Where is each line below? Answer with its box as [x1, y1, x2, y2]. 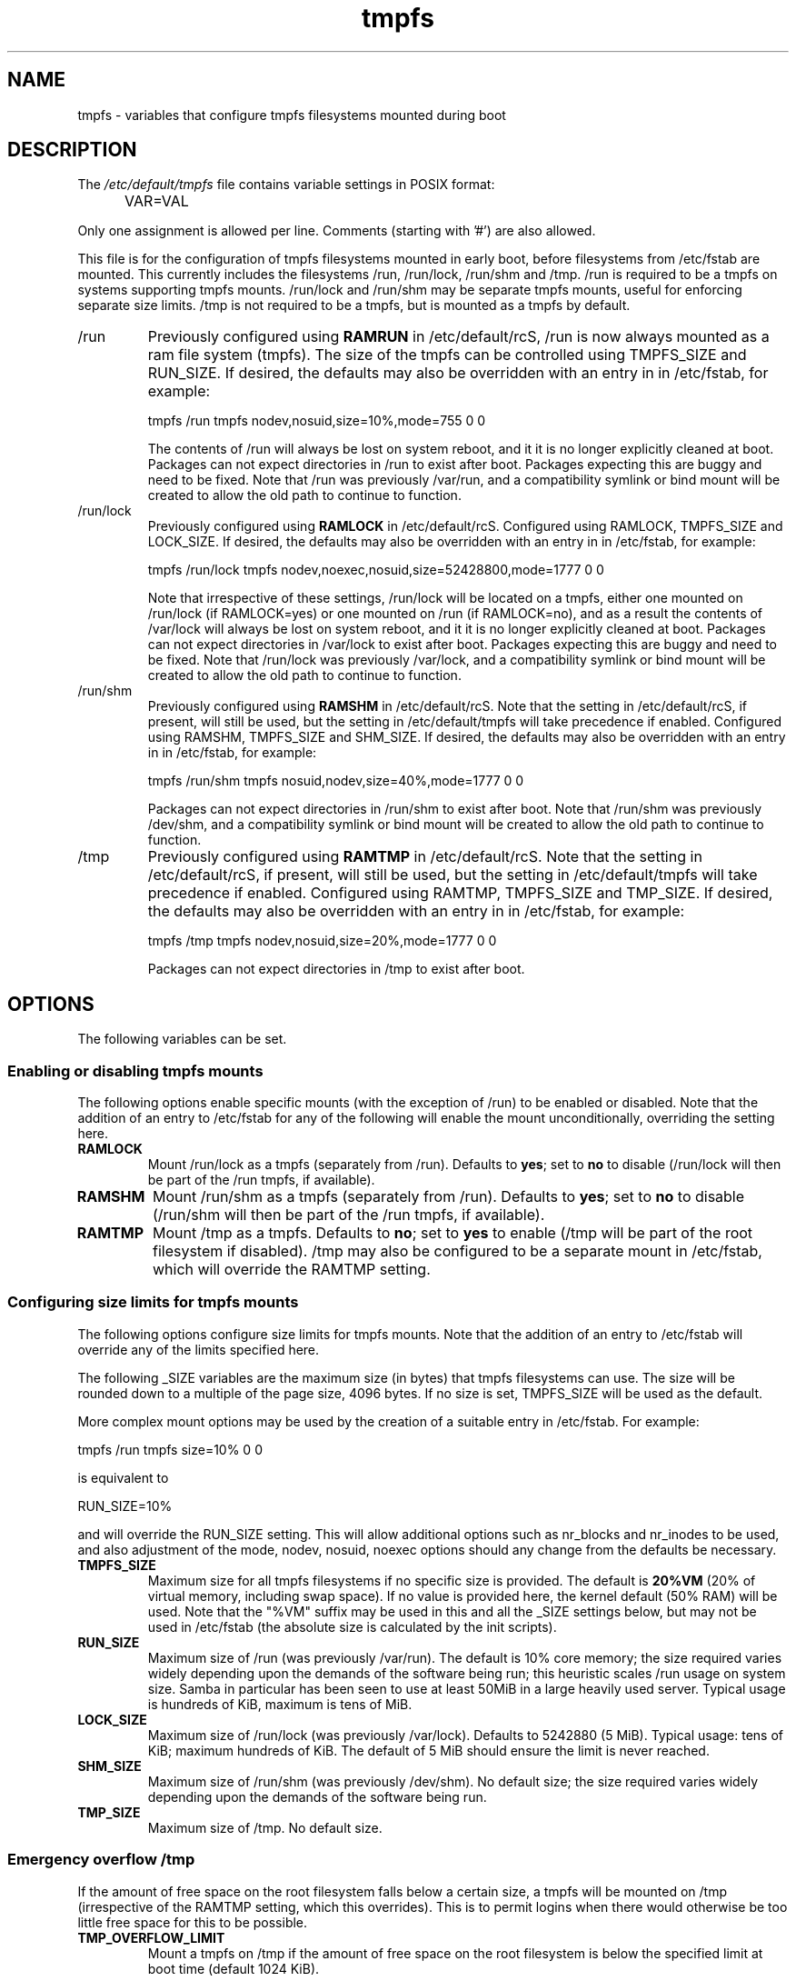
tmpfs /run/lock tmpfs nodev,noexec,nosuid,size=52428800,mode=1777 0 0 [147, 562, 604, 578]
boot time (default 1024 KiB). [147, 1960, 320, 1976]
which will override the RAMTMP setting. [152, 1260, 431, 1279]
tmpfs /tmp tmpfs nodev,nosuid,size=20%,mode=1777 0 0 [147, 933, 497, 949]
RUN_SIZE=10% [77, 1497, 173, 1514]
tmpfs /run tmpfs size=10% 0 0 [77, 1441, 263, 1457]
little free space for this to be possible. [77, 1914, 308, 1930]
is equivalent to [77, 1469, 169, 1486]
